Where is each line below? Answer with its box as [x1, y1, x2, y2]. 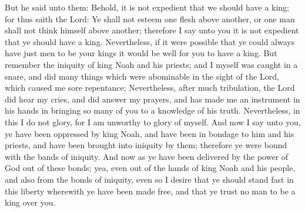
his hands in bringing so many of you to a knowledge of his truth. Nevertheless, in [5, 104, 300, 117]
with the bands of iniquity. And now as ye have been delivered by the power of [5, 150, 289, 162]
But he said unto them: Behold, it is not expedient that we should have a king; [5, 1, 290, 13]
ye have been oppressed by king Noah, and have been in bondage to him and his [5, 127, 294, 139]
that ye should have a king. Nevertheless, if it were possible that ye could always [5, 35, 295, 47]
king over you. [5, 196, 56, 208]
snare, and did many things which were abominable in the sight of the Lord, [5, 70, 279, 82]
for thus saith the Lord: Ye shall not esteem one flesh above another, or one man [5, 12, 295, 25]
